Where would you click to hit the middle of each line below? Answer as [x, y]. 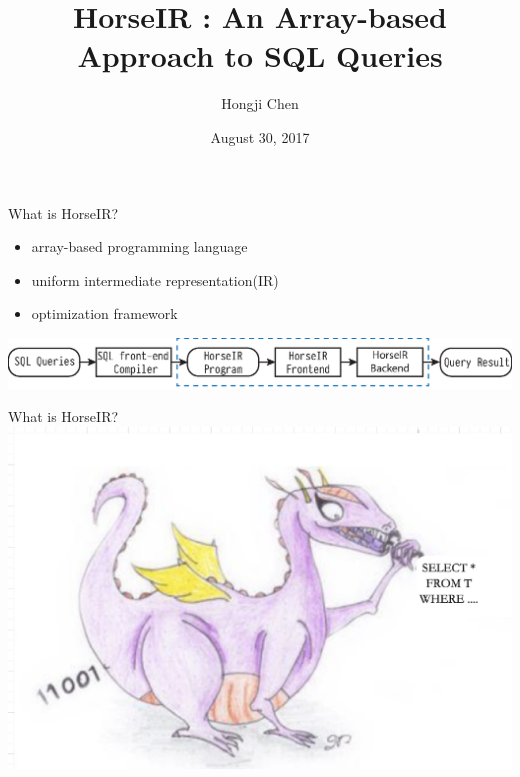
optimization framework [104, 313]
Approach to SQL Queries [260, 55]
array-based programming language [139, 246]
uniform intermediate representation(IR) [155, 279]
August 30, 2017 [260, 136]
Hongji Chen [260, 103]
